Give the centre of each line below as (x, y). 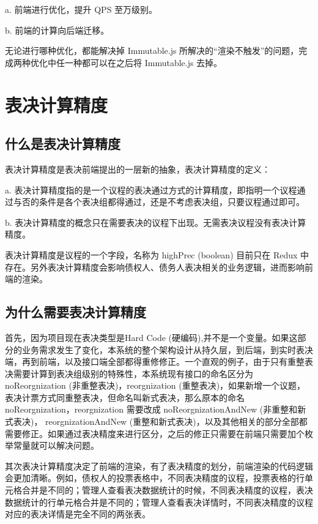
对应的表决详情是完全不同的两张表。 (78, 514)
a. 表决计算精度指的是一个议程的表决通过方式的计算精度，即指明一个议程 (151, 189)
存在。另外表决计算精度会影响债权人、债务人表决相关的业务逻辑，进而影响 (155, 267)
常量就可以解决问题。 (56, 445)
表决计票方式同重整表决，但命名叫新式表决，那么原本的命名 (125, 397)
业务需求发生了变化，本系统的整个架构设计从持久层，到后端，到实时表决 (167, 349)
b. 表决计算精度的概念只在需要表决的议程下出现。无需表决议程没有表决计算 (156, 222)
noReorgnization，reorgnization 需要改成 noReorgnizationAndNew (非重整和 (151, 409)
